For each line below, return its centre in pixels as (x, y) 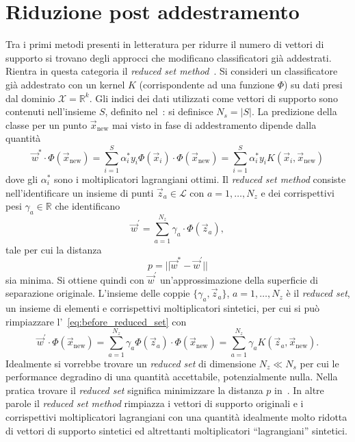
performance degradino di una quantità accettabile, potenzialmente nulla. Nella (172, 377)
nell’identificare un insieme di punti (80, 192)
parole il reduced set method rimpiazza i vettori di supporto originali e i (155, 403)
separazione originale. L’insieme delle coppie (98, 293)
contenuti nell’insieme (51, 111)
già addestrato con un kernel (65, 84)
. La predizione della (294, 111)
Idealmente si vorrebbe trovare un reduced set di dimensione (131, 363)
